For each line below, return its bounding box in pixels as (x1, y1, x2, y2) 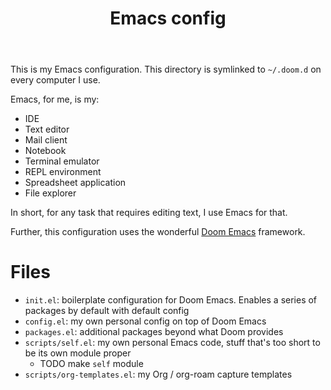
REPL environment (24, 166, 102, 178)
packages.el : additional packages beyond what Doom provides (24, 326, 284, 338)
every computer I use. (10, 74, 101, 86)
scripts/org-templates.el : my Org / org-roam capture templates (24, 368, 293, 381)
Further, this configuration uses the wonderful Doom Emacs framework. (10, 226, 306, 238)
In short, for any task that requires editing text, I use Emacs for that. (10, 207, 288, 219)
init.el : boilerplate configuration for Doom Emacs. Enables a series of (24, 294, 318, 306)
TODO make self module (39, 358, 144, 370)
